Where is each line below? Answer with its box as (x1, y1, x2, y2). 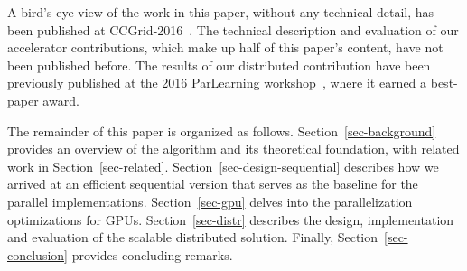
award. (42, 90, 79, 109)
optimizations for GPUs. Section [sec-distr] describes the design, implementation (7, 210, 454, 229)
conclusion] (7, 245, 68, 264)
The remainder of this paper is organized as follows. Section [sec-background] (7, 121, 436, 140)
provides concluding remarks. (71, 245, 233, 264)
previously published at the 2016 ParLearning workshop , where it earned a (7, 73, 427, 92)
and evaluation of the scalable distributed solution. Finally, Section (7, 228, 378, 247)
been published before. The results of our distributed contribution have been (7, 55, 431, 74)
